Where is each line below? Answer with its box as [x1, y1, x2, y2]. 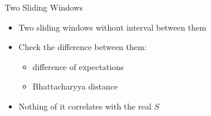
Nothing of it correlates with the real [18, 100, 152, 112]
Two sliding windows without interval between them [18, 21, 206, 33]
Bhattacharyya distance [32, 80, 118, 92]
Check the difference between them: [18, 41, 147, 53]
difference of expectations [32, 60, 124, 72]
